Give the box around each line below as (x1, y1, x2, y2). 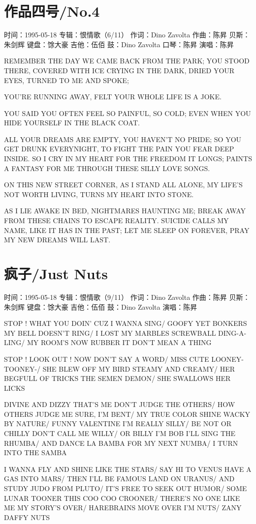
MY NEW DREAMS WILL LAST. (4, 234, 111, 245)
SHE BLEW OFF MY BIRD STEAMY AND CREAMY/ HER (42, 363, 235, 374)
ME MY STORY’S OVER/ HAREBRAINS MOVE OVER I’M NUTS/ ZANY (4, 502, 242, 513)
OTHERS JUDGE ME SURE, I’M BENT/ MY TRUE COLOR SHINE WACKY (4, 408, 251, 419)
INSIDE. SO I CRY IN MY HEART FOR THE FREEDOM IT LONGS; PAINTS (4, 153, 252, 164)
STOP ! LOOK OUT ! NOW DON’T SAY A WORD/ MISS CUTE (4, 353, 209, 364)
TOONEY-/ (4, 363, 41, 374)
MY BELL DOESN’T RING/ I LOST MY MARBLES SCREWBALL (4, 327, 216, 338)
